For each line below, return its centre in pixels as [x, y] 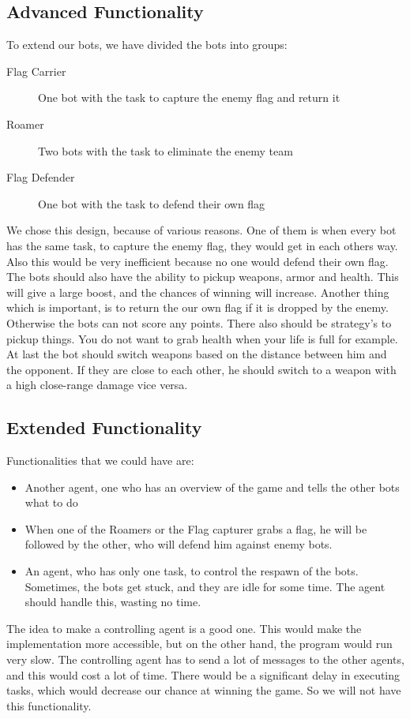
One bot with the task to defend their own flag [152, 203]
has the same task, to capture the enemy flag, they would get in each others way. [202, 245]
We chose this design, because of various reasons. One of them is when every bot [201, 230]
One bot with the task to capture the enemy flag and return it [189, 97]
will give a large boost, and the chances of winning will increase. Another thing [198, 292]
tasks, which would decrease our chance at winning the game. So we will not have [204, 690]
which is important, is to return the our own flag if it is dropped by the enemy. [197, 307]
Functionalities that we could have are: [100, 461]
